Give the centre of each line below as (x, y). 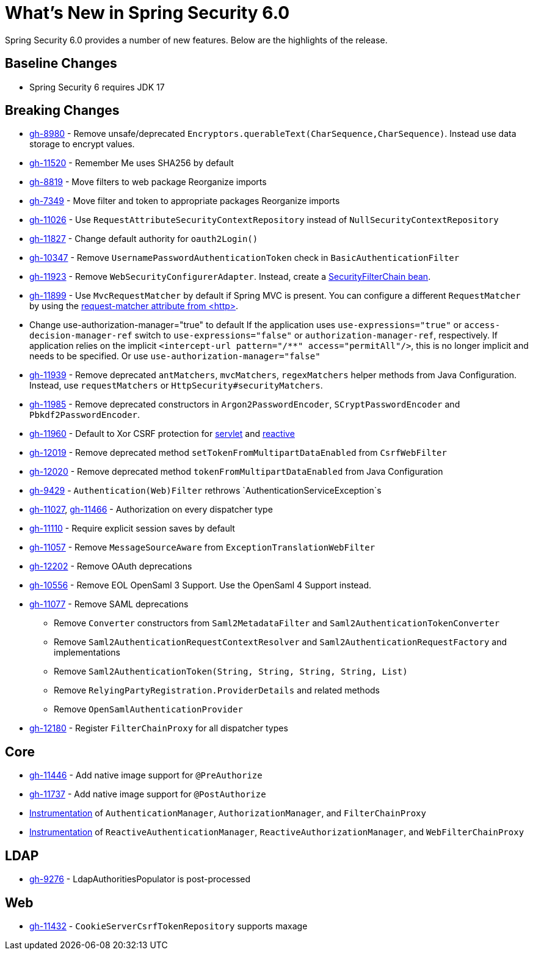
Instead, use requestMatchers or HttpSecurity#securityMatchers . (176, 386)
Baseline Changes (61, 64)
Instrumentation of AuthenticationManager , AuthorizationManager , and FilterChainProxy (228, 813)
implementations (87, 653)
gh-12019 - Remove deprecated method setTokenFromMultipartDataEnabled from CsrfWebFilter (238, 453)
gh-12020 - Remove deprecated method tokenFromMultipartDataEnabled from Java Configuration (236, 472)
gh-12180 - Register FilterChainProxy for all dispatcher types (159, 728)
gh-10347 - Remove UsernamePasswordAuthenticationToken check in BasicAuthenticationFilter (245, 258)
